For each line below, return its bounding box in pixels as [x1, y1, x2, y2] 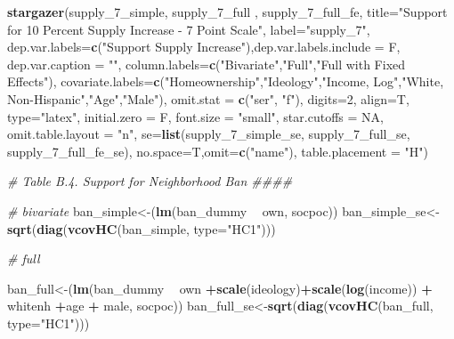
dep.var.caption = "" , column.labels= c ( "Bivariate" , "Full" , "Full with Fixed [7, 54, 406, 73]
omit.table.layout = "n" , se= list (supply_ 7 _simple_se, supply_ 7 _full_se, [7, 125, 410, 143]
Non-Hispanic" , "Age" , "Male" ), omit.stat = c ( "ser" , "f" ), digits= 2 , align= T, [7, 89, 409, 108]
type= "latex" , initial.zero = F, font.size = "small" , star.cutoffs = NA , [7, 107, 384, 125]
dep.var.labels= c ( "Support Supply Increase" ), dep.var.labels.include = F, [7, 37, 401, 56]
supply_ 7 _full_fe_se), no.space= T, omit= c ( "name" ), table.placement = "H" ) [7, 141, 428, 160]
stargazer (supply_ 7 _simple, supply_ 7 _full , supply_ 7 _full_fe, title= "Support [7, 3, 448, 20]
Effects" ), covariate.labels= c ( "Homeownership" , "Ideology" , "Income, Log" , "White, [7, 72, 444, 91]
